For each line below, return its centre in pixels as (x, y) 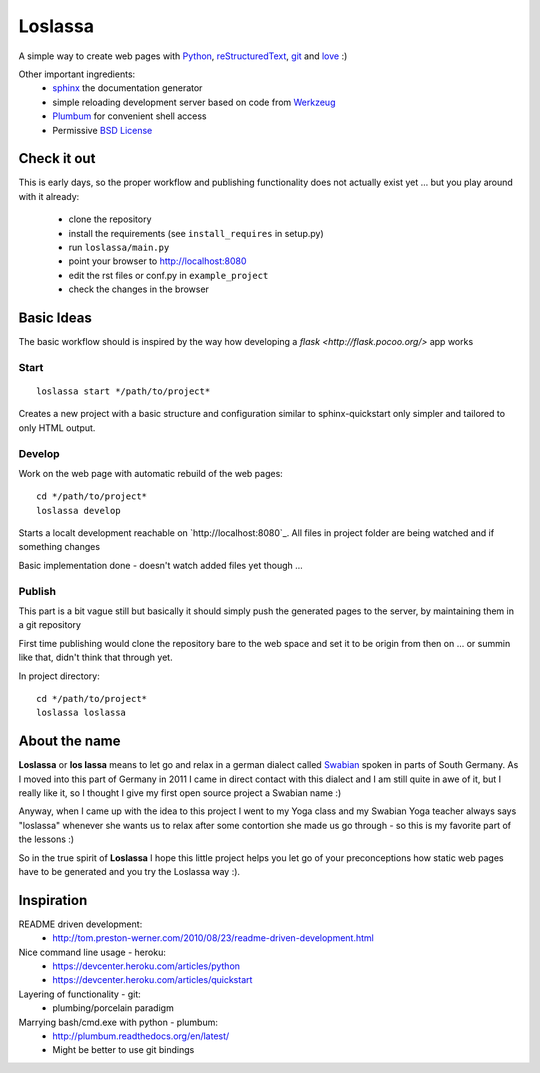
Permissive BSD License (102, 130)
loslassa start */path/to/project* (123, 391)
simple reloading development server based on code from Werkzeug (194, 102)
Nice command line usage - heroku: (92, 952)
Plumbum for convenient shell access (129, 116)
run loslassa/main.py (119, 247)
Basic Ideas (55, 317)
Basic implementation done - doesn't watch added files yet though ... (161, 565)
